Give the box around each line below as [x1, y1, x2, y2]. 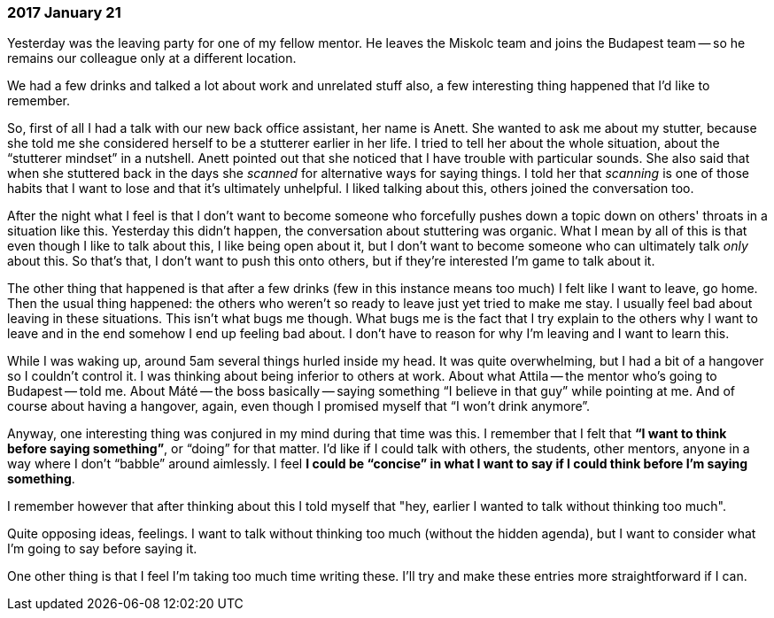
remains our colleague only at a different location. [7, 50, 297, 66]
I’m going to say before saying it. [7, 541, 197, 557]
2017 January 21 [7, 4, 121, 21]
